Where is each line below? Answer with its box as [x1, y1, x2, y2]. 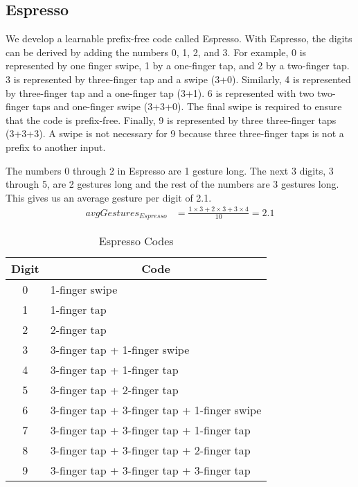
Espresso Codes [98, 233, 174, 249]
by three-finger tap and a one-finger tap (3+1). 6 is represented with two [6, 85, 314, 100]
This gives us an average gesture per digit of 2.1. [6, 190, 212, 204]
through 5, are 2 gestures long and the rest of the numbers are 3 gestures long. [6, 177, 339, 191]
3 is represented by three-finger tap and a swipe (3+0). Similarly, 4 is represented [6, 71, 351, 86]
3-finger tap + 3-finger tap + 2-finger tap [50, 442, 251, 459]
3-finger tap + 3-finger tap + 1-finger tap [50, 422, 251, 439]
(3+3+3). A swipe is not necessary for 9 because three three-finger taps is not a [6, 126, 344, 141]
